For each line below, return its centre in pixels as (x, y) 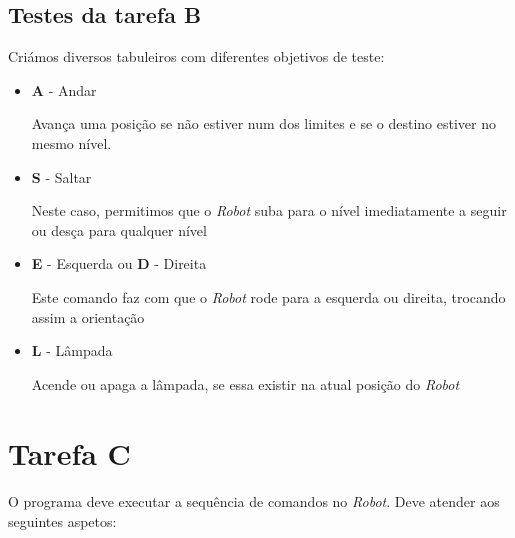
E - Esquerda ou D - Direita (119, 263)
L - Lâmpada (72, 350)
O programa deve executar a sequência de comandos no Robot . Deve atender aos (254, 501)
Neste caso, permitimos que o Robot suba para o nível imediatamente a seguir (269, 210)
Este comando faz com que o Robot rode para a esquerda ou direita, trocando (268, 296)
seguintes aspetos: (62, 520)
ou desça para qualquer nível (119, 229)
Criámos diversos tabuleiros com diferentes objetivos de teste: (196, 56)
